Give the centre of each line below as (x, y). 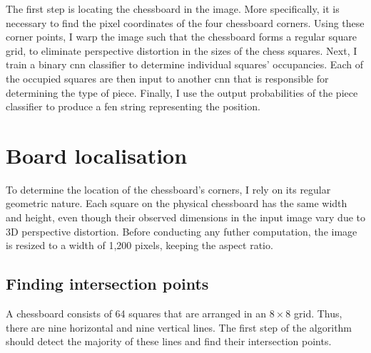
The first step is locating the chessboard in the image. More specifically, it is (173, 9)
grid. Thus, (318, 314)
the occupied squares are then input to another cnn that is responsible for (167, 78)
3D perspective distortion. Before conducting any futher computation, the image (182, 231)
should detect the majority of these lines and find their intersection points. (169, 341)
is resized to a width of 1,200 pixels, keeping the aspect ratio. (139, 245)
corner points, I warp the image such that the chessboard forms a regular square (181, 37)
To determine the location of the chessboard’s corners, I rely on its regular (168, 189)
